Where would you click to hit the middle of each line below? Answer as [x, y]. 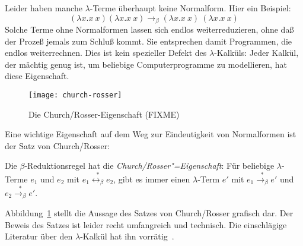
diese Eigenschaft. [37, 76]
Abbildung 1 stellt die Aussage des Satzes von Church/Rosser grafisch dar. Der [149, 213]
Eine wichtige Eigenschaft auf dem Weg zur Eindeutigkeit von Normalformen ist [151, 134]
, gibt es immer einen [152, 179]
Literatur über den [39, 236]
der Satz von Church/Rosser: [58, 145]
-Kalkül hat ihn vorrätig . [127, 236]
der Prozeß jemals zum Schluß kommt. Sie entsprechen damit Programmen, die [149, 41]
